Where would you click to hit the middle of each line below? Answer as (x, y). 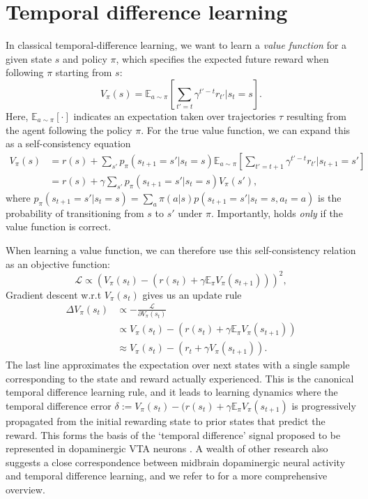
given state (29, 58)
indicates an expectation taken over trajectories (175, 116)
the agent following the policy (69, 129)
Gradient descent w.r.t (54, 294)
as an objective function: (58, 263)
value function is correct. (59, 226)
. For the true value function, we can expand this (246, 129)
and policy (85, 58)
